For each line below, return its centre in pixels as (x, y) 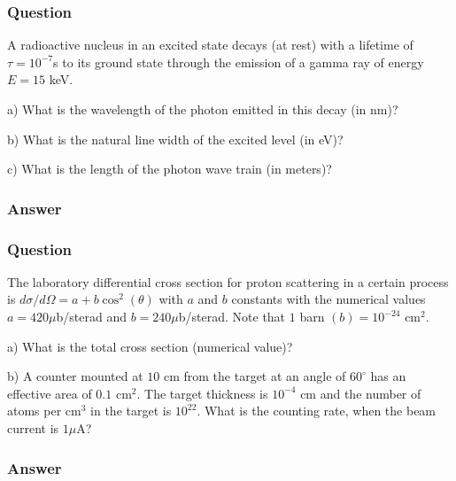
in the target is (131, 411)
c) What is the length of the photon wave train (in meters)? (170, 169)
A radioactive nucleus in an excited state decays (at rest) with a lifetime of (210, 45)
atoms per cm (44, 411)
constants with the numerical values (328, 299)
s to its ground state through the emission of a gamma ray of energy (239, 62)
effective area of (50, 393)
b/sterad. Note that (232, 317)
